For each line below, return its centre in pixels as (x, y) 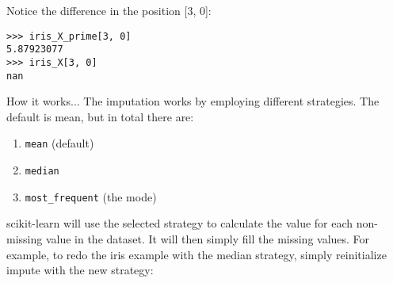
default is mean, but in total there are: (100, 116)
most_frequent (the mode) (91, 196)
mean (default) (59, 143)
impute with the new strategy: (80, 270)
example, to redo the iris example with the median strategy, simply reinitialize (196, 254)
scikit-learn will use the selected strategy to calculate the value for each (180, 223)
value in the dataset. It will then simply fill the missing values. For (208, 238)
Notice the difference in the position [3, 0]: (109, 10)
